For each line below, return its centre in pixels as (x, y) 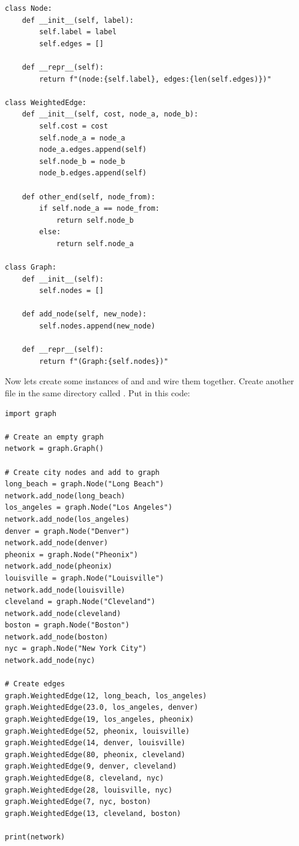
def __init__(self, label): (78, 20)
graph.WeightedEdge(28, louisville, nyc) (89, 790)
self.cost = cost (74, 126)
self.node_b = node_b (82, 161)
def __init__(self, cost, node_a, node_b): (110, 114)
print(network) (35, 837)
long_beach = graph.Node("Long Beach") (84, 484)
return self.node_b (95, 220)
